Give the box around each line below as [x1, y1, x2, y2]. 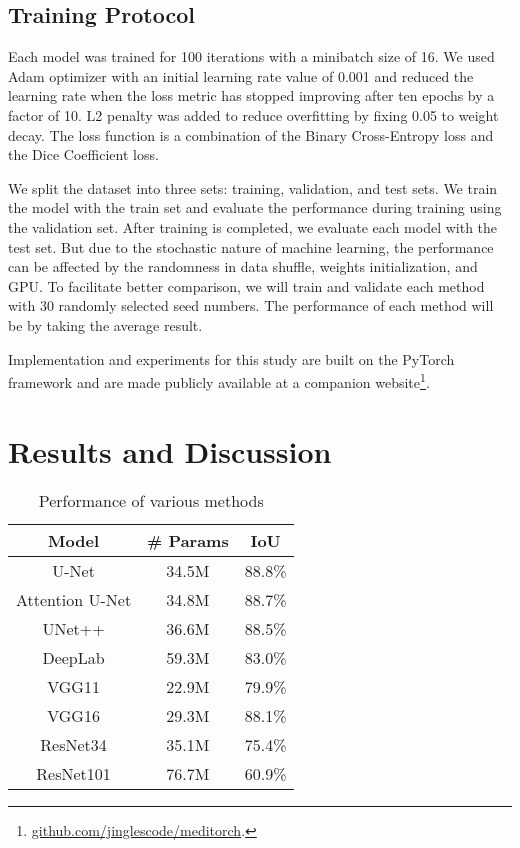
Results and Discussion [8, 430, 332, 471]
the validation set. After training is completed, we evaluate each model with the [8, 216, 498, 237]
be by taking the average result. [8, 314, 203, 335]
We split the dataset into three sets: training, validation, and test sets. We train [8, 177, 498, 198]
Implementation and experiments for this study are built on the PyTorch [8, 348, 455, 369]
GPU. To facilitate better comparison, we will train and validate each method [8, 275, 485, 296]
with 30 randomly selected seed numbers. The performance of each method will [8, 295, 494, 316]
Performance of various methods [38, 489, 264, 513]
